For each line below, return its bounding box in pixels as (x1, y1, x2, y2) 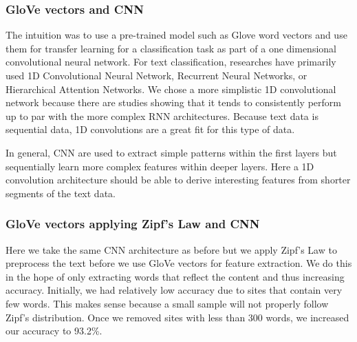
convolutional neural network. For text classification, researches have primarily (6, 54, 336, 69)
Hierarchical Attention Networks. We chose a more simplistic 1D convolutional (6, 81, 336, 96)
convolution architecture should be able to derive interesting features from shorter (6, 172, 351, 187)
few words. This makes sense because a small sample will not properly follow (6, 296, 329, 310)
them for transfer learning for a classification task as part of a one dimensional (6, 41, 336, 55)
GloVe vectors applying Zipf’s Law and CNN (6, 215, 260, 232)
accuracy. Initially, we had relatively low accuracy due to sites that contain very (6, 283, 343, 297)
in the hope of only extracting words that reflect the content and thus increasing (6, 269, 345, 283)
